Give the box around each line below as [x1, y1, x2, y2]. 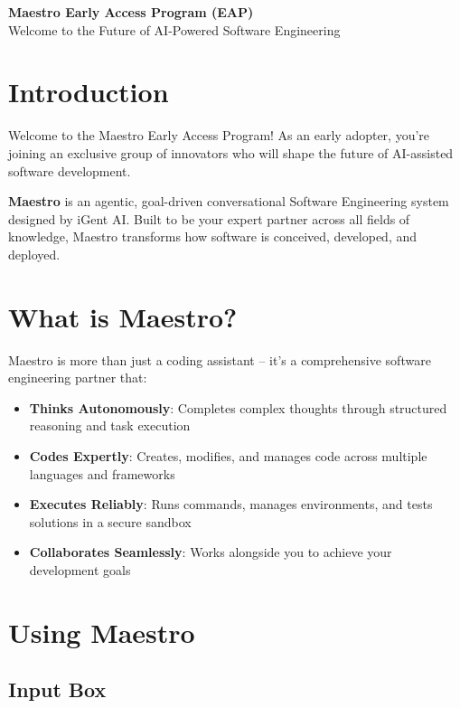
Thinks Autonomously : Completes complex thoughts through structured [29, 398, 447, 417]
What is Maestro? [8, 297, 238, 335]
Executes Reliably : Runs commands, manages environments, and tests [29, 495, 433, 514]
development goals [29, 560, 131, 579]
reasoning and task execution [29, 416, 191, 435]
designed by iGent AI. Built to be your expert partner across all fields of [8, 209, 410, 228]
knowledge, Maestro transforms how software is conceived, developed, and [8, 227, 418, 246]
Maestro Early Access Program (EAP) [8, 3, 254, 21]
